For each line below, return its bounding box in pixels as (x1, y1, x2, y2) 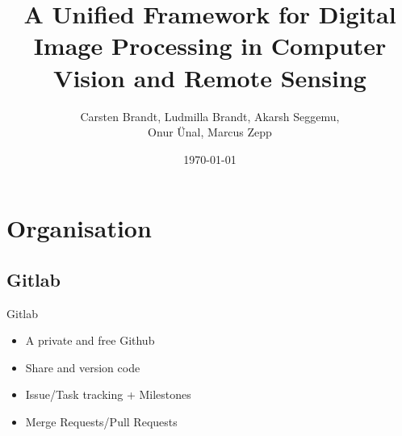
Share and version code (25, 358, 140, 375)
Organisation (6, 212, 152, 245)
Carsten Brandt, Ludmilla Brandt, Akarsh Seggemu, (80, 107, 340, 124)
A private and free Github (25, 332, 155, 349)
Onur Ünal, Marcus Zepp (148, 124, 272, 140)
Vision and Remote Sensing (53, 61, 366, 94)
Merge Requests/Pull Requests (25, 413, 178, 430)
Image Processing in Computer (33, 29, 387, 62)
